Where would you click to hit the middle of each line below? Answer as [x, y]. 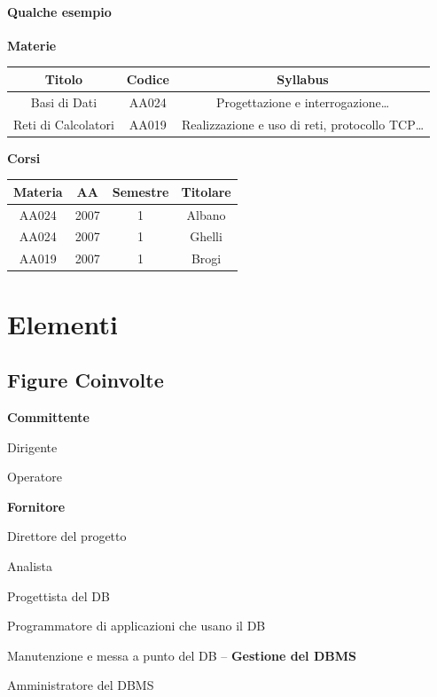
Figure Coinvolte [86, 380]
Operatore [35, 477]
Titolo [64, 78]
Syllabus [303, 78]
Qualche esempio [59, 11]
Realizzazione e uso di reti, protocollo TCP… [303, 124]
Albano [206, 214]
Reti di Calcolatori [64, 124]
